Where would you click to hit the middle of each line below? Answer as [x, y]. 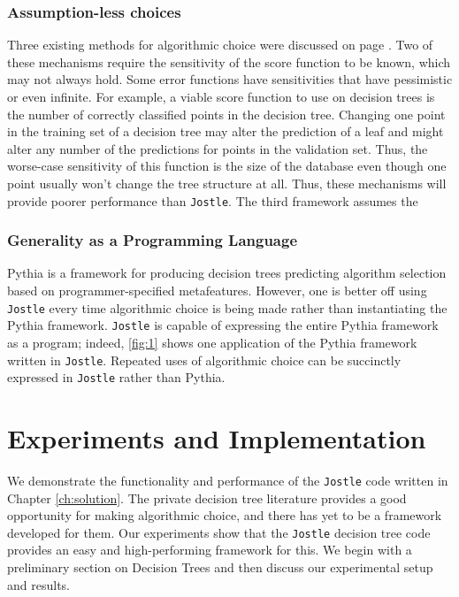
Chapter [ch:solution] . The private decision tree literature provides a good [207, 497]
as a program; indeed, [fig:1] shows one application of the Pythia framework [212, 342]
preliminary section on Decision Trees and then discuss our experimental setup [220, 567]
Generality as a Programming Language [153, 240]
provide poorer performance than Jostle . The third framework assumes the [213, 200]
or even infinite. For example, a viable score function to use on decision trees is [221, 96]
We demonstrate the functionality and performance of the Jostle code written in [228, 480]
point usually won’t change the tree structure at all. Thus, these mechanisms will [227, 183]
